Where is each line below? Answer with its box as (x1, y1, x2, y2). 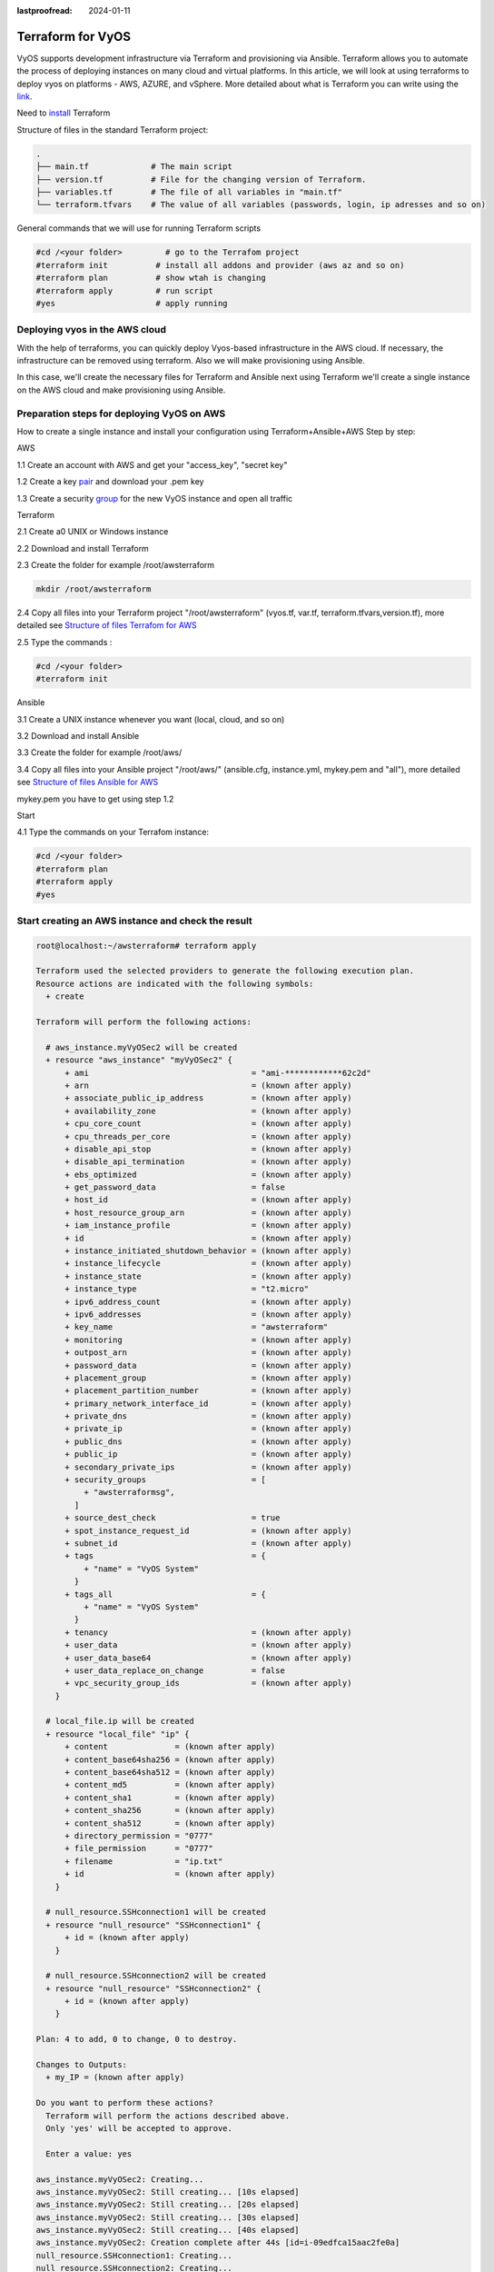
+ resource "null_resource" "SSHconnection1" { (45, 1919, 262, 1930)
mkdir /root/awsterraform (35, 584, 152, 594)
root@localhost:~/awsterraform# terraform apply (35, 941, 257, 951)
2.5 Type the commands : (16, 636, 113, 647)
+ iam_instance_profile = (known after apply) (64, 1221, 352, 1231)
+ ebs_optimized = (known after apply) (64, 1169, 352, 1180)
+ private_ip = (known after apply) (64, 1423, 352, 1434)
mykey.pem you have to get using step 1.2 (16, 793, 174, 804)
